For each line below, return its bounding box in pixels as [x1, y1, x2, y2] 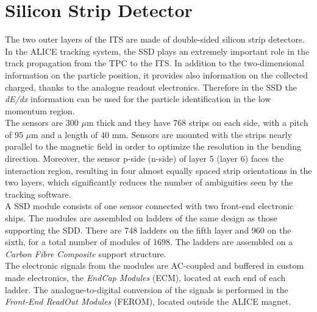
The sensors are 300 [5, 116, 79, 129]
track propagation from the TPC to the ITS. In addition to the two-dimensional [5, 57, 304, 69]
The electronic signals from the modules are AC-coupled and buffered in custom [5, 259, 304, 272]
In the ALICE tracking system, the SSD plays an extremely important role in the [5, 44, 310, 57]
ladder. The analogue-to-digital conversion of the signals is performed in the [5, 283, 288, 296]
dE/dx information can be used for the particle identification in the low [5, 92, 271, 105]
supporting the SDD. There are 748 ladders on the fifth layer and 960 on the [5, 223, 291, 236]
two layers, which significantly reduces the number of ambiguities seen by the [5, 176, 293, 189]
